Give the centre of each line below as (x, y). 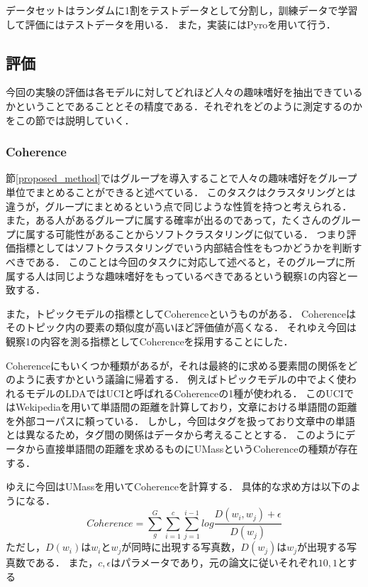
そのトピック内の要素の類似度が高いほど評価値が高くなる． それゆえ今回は (181, 327)
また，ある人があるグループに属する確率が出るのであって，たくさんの (169, 220)
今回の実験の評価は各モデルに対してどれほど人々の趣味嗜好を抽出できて (174, 92)
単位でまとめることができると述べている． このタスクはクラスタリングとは (181, 192)
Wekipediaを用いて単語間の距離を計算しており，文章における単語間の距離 (186, 407)
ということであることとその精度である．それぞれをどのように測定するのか (189, 106)
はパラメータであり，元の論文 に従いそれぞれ (214, 562)
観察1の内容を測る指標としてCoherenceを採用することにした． (150, 341)
